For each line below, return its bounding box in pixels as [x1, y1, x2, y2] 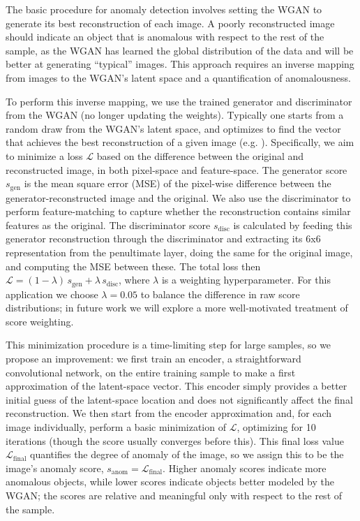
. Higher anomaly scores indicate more [163, 460, 327, 475]
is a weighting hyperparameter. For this [161, 272, 331, 287]
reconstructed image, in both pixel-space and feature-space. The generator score [6, 162, 347, 177]
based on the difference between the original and [96, 148, 304, 163]
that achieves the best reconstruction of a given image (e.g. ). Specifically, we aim [6, 135, 354, 149]
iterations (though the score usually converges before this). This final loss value [6, 433, 344, 448]
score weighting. [6, 314, 74, 328]
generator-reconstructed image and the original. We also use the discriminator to [6, 190, 351, 205]
